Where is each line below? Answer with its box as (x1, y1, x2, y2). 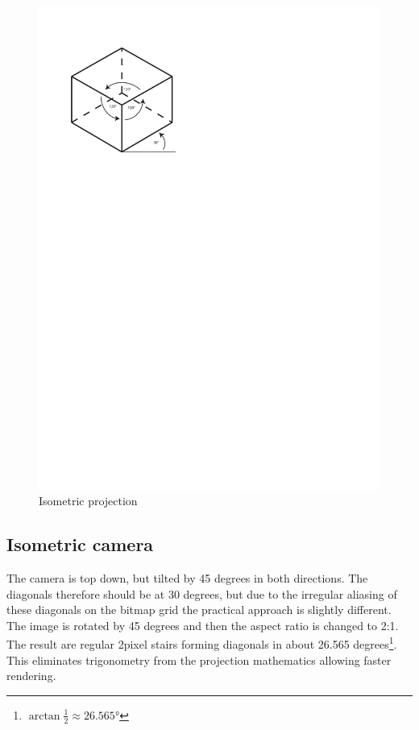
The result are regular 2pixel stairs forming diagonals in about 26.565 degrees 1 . (6, 633, 397, 653)
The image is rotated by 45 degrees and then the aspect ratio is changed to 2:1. (6, 616, 399, 633)
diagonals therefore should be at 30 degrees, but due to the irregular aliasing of (6, 585, 397, 602)
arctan (28, 710, 60, 722)
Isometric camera (6, 532, 154, 557)
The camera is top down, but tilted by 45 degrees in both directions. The (6, 570, 368, 587)
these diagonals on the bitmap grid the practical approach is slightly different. (6, 601, 392, 618)
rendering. (6, 667, 56, 684)
